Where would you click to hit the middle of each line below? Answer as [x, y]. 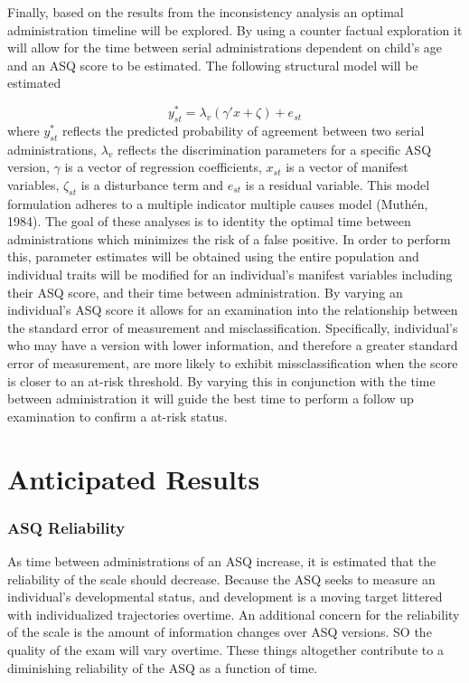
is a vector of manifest [347, 167]
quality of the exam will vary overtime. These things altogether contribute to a [225, 649]
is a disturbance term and [152, 184]
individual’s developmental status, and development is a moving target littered [225, 597]
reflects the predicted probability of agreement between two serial [243, 130]
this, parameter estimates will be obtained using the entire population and [213, 256]
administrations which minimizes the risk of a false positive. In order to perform [229, 238]
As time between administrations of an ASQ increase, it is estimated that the [222, 560]
